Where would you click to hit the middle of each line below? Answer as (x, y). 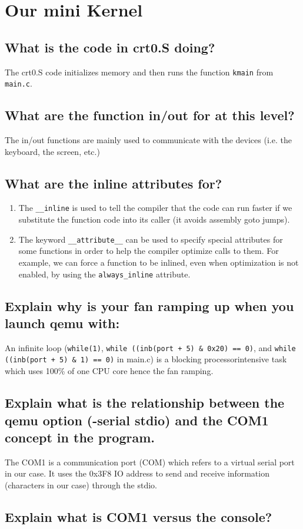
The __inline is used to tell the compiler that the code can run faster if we (155, 208)
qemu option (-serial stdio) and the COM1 (137, 420)
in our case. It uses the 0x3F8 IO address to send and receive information (137, 473)
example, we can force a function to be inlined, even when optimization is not (159, 262)
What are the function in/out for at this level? (150, 115)
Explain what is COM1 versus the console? (139, 516)
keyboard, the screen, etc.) (52, 151)
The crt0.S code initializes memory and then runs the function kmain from (139, 72)
